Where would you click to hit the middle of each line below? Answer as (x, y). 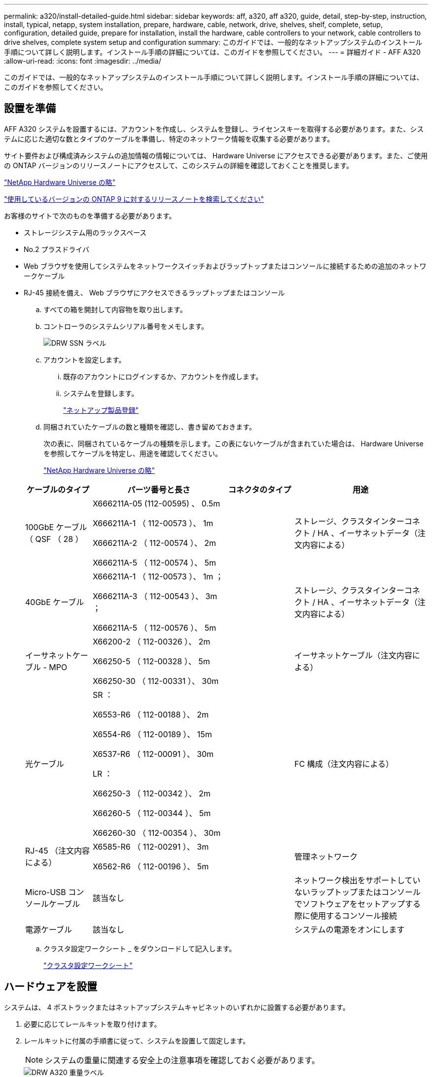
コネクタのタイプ (260, 489)
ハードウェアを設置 (51, 987)
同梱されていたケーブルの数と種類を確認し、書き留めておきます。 (150, 427)
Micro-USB (46, 892)
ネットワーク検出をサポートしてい (357, 880)
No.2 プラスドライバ (56, 249)
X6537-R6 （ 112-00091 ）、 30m (153, 754)
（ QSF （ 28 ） (54, 539)
